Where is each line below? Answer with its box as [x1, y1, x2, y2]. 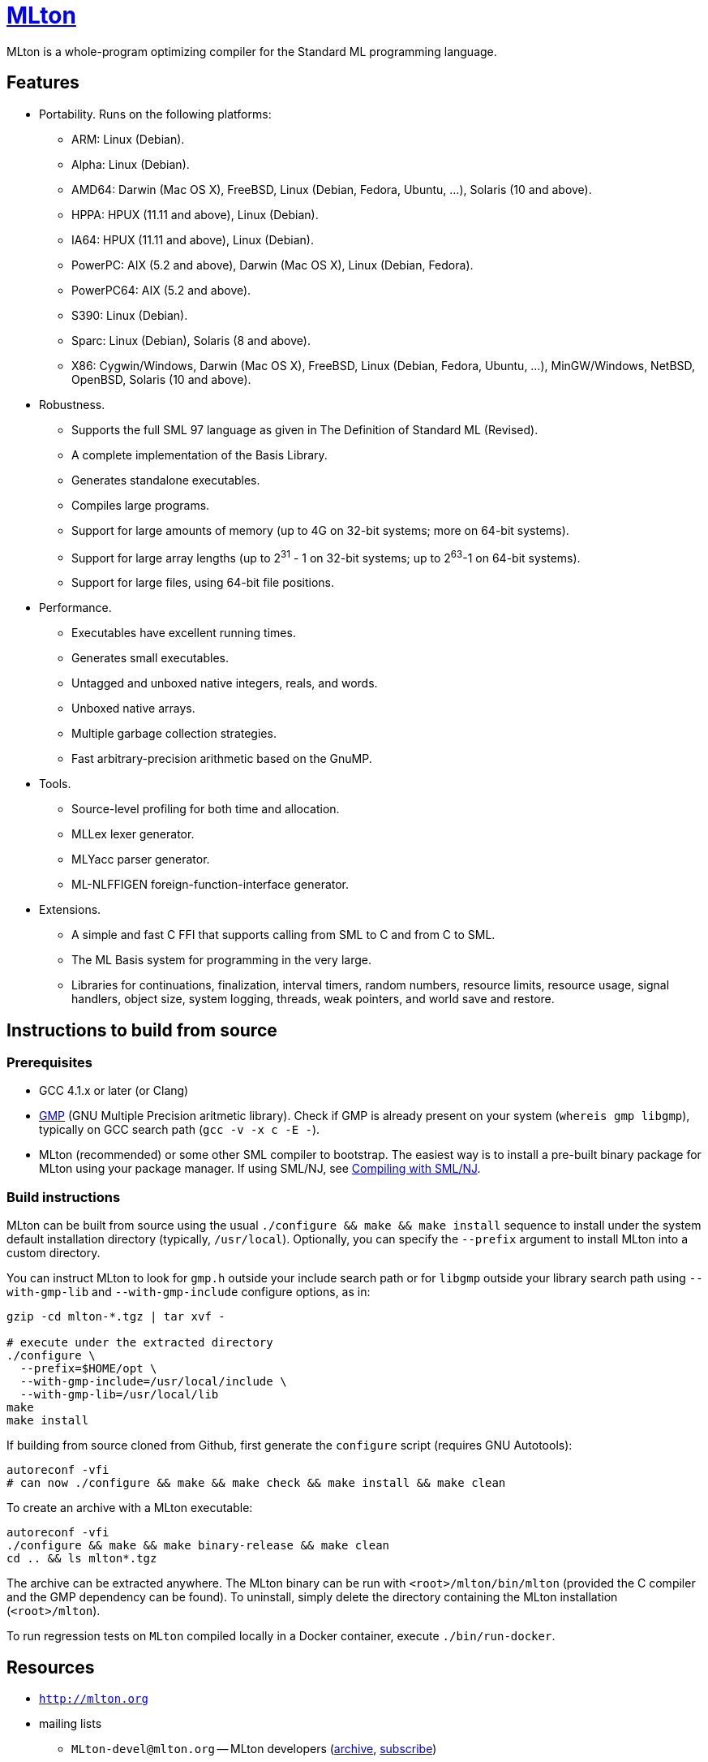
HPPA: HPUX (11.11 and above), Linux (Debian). [71, 207, 319, 222]
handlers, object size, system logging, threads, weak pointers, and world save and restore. [71, 992, 555, 1006]
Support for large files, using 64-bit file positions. [71, 575, 335, 590]
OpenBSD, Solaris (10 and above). [71, 372, 251, 386]
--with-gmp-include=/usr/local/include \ [19, 1375, 287, 1389]
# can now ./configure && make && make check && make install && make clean [6, 1476, 506, 1490]
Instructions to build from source [6, 1019, 277, 1040]
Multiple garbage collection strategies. [71, 726, 277, 741]
